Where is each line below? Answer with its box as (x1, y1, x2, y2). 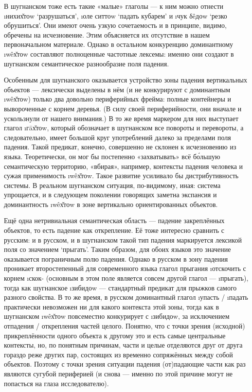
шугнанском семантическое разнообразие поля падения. (4, 58, 169, 68)
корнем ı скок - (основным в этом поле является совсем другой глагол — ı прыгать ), (4, 273, 249, 283)
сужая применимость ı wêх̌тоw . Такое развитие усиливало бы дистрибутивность (4, 170, 239, 181)
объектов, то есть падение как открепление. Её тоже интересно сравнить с (4, 225, 225, 235)
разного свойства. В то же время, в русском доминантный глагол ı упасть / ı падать (4, 292, 248, 302)
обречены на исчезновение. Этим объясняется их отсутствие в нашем (4, 29, 210, 40)
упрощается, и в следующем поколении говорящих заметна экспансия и (4, 189, 217, 200)
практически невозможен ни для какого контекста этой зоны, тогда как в (4, 301, 219, 311)
